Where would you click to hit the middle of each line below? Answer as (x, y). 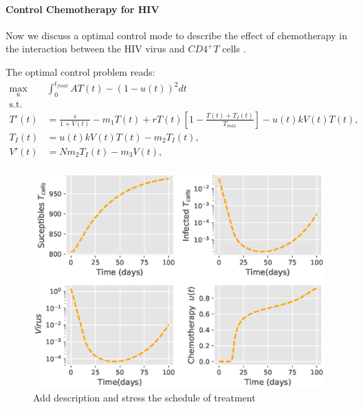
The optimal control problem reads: (80, 71)
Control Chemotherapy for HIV (82, 9)
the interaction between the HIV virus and (95, 49)
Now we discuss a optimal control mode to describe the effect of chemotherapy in (176, 35)
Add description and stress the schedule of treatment (144, 398)
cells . (234, 49)
